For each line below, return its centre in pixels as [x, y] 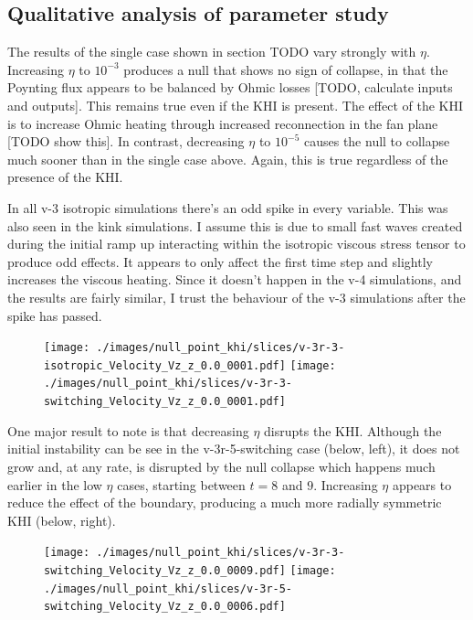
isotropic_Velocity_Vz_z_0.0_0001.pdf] [165, 365]
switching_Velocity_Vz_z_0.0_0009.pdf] [165, 570]
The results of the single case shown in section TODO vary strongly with [212, 52]
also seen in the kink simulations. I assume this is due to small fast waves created [235, 225]
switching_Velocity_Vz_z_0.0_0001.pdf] [165, 402]
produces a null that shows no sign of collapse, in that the [286, 69]
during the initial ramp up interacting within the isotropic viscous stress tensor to [236, 244]
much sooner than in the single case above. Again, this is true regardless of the [228, 159]
